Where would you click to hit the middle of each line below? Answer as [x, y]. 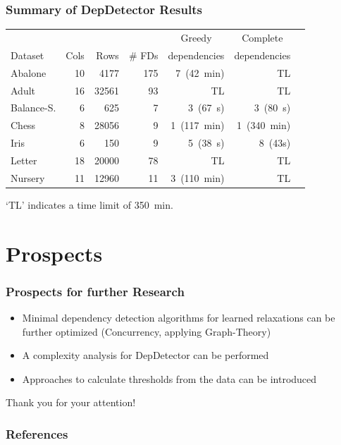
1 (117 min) [198, 125]
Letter [24, 160]
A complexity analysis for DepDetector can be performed [145, 355]
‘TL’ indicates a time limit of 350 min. [89, 204]
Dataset [27, 55]
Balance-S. [33, 108]
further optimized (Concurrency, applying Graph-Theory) [147, 331]
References [37, 433]
